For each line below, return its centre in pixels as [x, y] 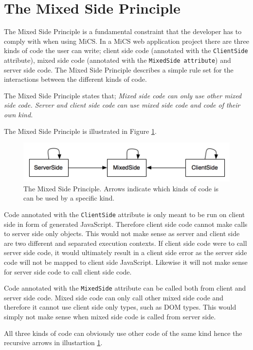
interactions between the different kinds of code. [75, 79]
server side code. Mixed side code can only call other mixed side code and [114, 297]
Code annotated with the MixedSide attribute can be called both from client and [125, 288]
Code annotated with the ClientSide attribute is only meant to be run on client [125, 214]
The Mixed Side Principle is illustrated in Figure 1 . [80, 131]
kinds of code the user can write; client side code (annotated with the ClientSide [126, 50]
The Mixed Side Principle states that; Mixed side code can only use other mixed [123, 95]
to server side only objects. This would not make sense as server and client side [122, 233]
